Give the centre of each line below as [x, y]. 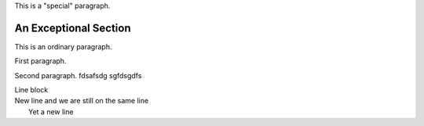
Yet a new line [51, 112]
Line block [31, 90]
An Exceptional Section [73, 28]
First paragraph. [40, 61]
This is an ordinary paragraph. [63, 46]
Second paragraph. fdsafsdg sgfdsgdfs [78, 75]
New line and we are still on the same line [82, 101]
